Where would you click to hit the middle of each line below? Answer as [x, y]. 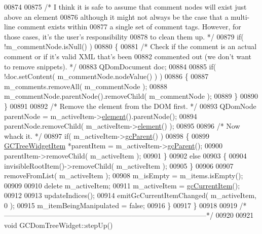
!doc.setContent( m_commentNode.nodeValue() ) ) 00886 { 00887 [106, 76]
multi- [240, 16]
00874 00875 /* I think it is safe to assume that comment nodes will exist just [125, 7]
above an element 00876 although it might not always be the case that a [116, 16]
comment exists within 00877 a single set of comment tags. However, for [129, 27]
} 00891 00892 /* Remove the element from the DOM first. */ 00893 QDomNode [130, 106]
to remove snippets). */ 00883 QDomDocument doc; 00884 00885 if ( [110, 66]
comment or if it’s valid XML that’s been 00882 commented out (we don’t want [128, 56]
